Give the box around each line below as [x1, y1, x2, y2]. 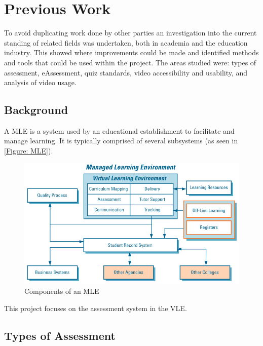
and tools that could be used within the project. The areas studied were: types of [4, 57, 256, 67]
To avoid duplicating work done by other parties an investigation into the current [4, 27, 257, 38]
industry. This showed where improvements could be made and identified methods [4, 47, 259, 58]
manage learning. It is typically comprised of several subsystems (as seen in [4, 135, 238, 146]
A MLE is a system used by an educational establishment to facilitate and [4, 125, 235, 136]
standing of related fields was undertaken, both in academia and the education [4, 37, 248, 48]
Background [4, 102, 68, 118]
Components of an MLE [24, 286, 99, 296]
